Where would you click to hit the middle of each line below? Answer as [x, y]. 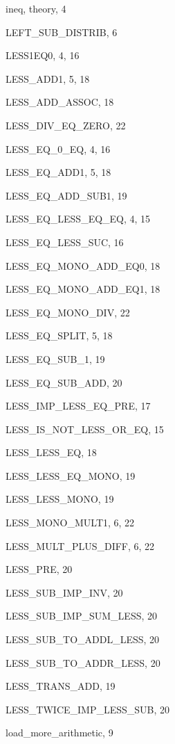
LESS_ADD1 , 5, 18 [48, 78]
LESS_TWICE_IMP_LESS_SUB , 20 [88, 709]
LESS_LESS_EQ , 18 [51, 452]
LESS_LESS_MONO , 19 [60, 499]
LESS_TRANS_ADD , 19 [61, 686]
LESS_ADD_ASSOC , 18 [60, 102]
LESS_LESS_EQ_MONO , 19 [71, 475]
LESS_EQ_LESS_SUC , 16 [65, 242]
